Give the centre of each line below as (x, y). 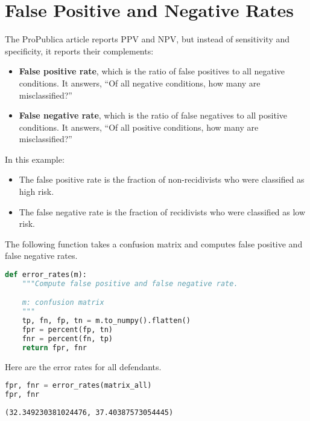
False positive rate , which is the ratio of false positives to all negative (152, 71)
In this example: (35, 159)
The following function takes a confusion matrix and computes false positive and (154, 243)
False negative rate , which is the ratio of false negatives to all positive (153, 115)
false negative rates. (41, 256)
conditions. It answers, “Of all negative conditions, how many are (140, 83)
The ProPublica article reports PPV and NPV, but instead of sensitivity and (147, 39)
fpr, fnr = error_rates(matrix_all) (78, 386)
